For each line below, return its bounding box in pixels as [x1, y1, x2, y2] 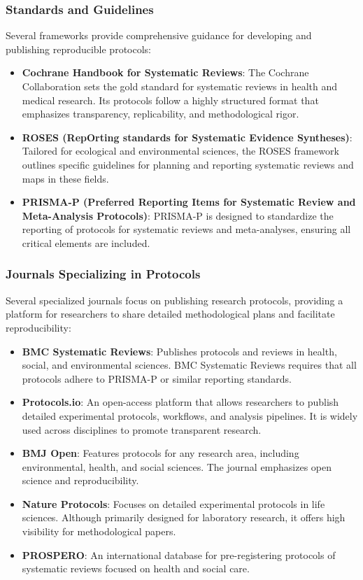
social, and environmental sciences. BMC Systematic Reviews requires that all [22, 358, 357, 372]
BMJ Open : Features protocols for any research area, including [22, 446, 299, 460]
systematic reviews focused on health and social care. [22, 561, 250, 576]
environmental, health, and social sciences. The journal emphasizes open [22, 459, 332, 474]
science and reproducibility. [22, 473, 139, 488]
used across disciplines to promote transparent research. [22, 422, 262, 437]
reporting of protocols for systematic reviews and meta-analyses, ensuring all [22, 222, 351, 236]
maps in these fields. [22, 171, 109, 185]
